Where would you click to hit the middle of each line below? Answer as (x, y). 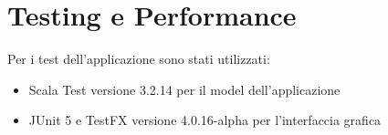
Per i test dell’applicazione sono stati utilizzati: (139, 59)
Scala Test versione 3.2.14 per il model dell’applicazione (184, 89)
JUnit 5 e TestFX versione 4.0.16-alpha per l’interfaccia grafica (205, 120)
